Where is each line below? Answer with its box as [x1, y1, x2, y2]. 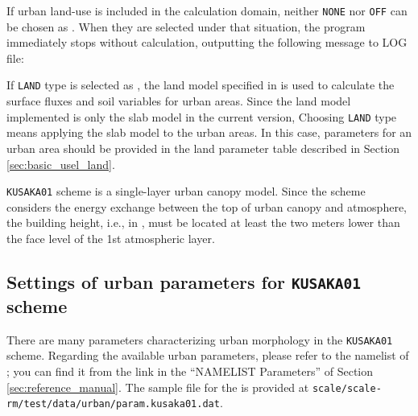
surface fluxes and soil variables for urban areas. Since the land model [6, 93, 351, 109]
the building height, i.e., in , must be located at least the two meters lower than [6, 214, 400, 231]
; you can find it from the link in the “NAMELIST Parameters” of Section [6, 362, 374, 379]
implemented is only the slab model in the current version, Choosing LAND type [6, 108, 397, 125]
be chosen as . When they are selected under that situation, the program [6, 18, 366, 35]
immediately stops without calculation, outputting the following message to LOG [6, 34, 408, 51]
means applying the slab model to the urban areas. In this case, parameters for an [6, 124, 412, 141]
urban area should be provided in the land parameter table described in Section [6, 139, 400, 156]
